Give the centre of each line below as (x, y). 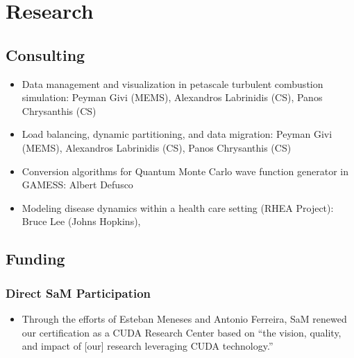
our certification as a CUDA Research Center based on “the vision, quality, (182, 332)
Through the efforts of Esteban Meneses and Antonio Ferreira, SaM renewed (184, 318)
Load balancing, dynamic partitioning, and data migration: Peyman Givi (177, 134)
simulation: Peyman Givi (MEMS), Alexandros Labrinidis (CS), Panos (172, 97)
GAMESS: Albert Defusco (77, 185)
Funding (35, 259)
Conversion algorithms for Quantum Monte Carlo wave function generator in (185, 171)
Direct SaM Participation (78, 293)
